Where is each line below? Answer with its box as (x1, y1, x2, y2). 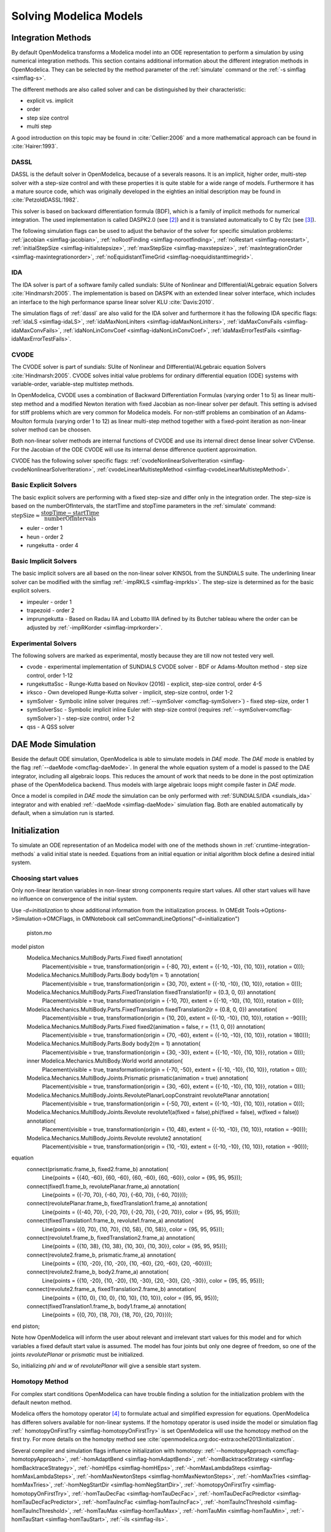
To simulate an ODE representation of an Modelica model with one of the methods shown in (11, 841, 243, 849)
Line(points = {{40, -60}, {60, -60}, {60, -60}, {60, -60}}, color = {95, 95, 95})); (42, 1174, 242, 1181)
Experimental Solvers (11, 639, 77, 648)
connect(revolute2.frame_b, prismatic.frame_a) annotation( (26, 1251, 176, 1259)
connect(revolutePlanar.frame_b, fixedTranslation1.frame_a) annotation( (26, 1200, 208, 1207)
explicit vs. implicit (26, 97, 74, 104)
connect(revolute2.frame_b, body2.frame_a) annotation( (26, 1268, 169, 1276)
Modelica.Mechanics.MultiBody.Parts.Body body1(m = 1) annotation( (26, 971, 200, 979)
